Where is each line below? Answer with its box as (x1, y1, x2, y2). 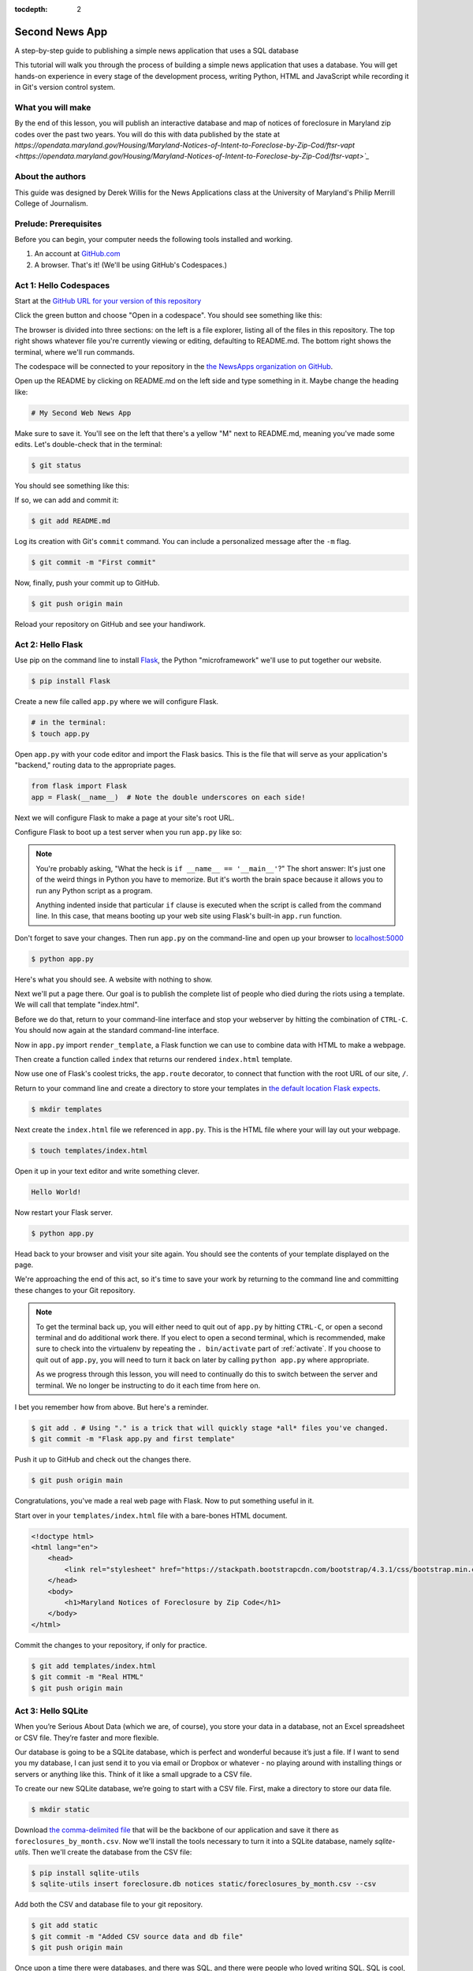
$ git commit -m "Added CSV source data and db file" (31, 1932, 244, 1941)
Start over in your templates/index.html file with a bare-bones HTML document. (14, 1511, 288, 1520)
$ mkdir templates (31, 1105, 102, 1113)
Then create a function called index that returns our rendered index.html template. (14, 1055, 292, 1064)
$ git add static (31, 1921, 99, 1930)
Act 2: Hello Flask (14, 639, 83, 650)
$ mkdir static (31, 1805, 90, 1814)
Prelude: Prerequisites (14, 218, 102, 229)
